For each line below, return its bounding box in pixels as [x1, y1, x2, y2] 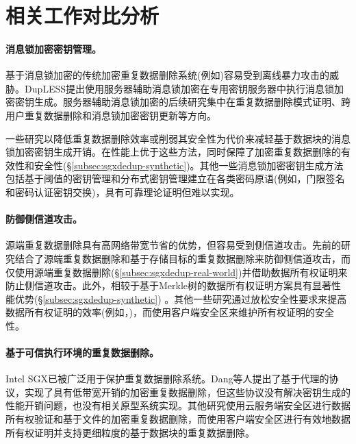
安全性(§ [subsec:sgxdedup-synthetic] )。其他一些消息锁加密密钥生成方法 [34, 158, 344, 172]
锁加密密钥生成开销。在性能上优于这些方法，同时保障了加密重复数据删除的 [5, 145, 341, 159]
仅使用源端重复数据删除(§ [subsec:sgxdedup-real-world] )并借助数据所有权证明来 [5, 264, 348, 279]
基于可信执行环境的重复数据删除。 [5, 345, 159, 360]
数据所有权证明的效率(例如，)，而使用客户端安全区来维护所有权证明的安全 [5, 305, 334, 319]
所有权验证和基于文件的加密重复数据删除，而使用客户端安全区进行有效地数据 [5, 412, 351, 426]
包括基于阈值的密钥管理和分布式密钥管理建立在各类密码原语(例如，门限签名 [5, 171, 345, 186]
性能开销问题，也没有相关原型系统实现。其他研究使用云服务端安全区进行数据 [5, 398, 351, 412]
